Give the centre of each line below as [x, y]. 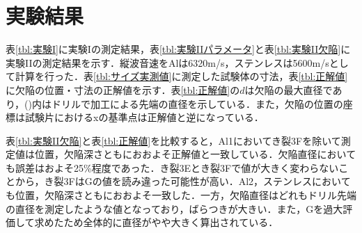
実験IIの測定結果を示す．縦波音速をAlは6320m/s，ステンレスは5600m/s [167, 62]
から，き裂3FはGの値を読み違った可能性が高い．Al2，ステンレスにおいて [183, 181]
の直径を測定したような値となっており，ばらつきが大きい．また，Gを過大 [174, 208]
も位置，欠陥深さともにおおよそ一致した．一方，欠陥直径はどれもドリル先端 [181, 195]
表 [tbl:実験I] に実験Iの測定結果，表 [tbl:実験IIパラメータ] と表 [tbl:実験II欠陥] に [178, 49]
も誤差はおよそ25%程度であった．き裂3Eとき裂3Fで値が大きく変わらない [172, 167]
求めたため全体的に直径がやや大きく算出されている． [156, 222]
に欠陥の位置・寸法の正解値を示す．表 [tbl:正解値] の [123, 89]
